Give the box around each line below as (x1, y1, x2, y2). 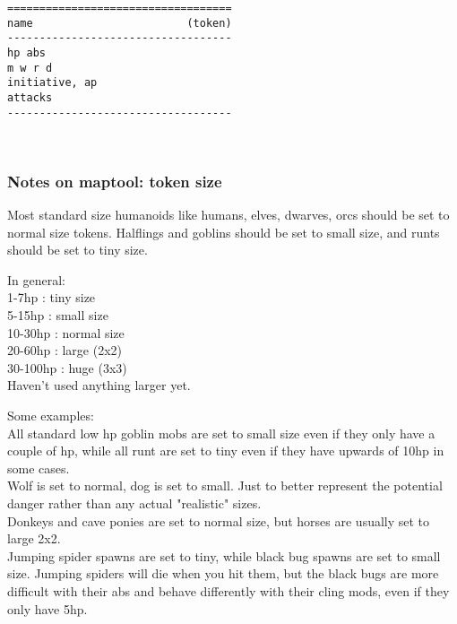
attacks (7, 91, 53, 104)
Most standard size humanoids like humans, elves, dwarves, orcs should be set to (7, 205, 450, 224)
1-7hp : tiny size (7, 288, 96, 307)
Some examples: (7, 406, 94, 424)
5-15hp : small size (7, 306, 108, 325)
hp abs (7, 46, 46, 59)
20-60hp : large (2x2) (7, 341, 122, 360)
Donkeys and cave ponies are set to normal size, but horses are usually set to (7, 511, 430, 530)
